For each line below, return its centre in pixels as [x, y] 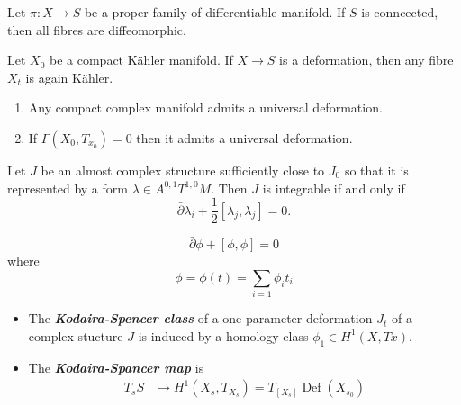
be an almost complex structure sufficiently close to [183, 170]
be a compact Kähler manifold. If [141, 60]
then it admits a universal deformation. [244, 137]
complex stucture [76, 335]
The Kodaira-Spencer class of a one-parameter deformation [200, 318]
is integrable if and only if [334, 188]
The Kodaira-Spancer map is [116, 367]
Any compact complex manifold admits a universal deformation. [205, 108]
